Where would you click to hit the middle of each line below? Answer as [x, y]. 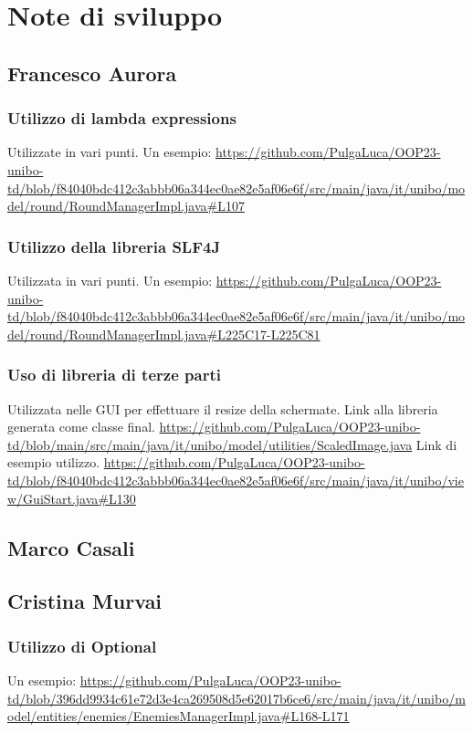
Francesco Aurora [92, 73]
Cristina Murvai [85, 601]
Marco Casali [71, 547]
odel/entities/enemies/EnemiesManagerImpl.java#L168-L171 [179, 716]
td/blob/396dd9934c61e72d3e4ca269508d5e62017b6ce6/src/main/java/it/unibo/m [236, 698]
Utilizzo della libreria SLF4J [114, 246]
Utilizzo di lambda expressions [122, 118]
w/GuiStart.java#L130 [72, 498]
